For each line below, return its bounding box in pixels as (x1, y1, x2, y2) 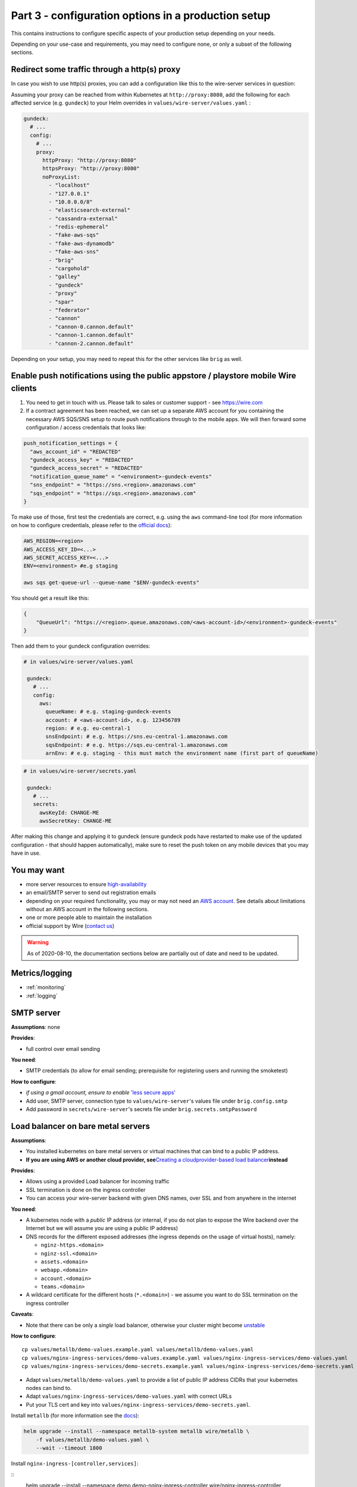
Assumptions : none (11, 1023, 61, 1030)
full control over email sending (26, 1045, 101, 1052)
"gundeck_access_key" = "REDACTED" (30, 456, 134, 463)
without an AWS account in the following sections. (26, 906, 149, 913)
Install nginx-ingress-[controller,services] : (11, 1460, 139, 1467)
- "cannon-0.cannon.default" (48, 323, 134, 330)
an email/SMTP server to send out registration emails (26, 889, 156, 896)
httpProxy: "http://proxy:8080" (42, 156, 137, 164)
